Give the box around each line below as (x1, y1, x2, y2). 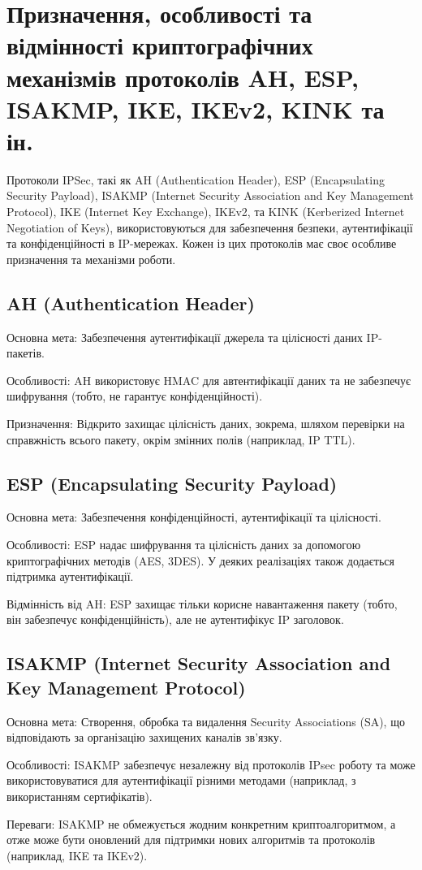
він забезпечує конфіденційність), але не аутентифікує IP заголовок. (6, 611, 344, 628)
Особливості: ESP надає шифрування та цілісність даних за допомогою (6, 536, 361, 552)
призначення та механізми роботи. (6, 250, 176, 267)
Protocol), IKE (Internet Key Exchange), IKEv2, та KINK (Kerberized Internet (6, 203, 405, 220)
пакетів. (6, 344, 45, 361)
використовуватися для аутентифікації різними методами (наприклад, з (6, 772, 356, 789)
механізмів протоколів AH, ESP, (6, 60, 359, 93)
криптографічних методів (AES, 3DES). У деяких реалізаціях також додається (6, 552, 394, 569)
